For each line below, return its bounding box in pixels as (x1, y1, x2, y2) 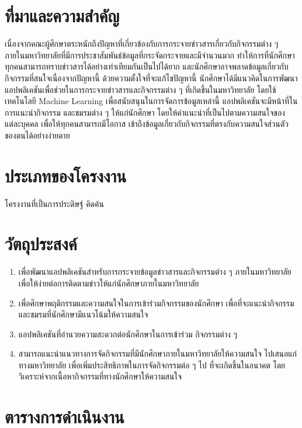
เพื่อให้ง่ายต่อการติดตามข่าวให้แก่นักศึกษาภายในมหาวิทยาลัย (18, 277, 199, 289)
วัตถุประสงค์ (5, 232, 77, 256)
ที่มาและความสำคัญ (5, 4, 120, 27)
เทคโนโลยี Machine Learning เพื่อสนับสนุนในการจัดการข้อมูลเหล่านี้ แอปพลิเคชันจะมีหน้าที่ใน (5, 95, 298, 107)
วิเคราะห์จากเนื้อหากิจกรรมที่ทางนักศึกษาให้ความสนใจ (18, 370, 182, 382)
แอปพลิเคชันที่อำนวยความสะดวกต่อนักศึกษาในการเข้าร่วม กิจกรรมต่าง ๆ (18, 327, 237, 340)
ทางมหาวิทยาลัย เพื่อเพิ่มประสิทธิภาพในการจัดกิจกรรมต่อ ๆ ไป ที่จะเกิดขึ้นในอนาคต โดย (18, 358, 286, 371)
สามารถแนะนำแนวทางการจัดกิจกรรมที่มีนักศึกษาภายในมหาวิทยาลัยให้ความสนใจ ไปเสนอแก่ (18, 347, 297, 360)
